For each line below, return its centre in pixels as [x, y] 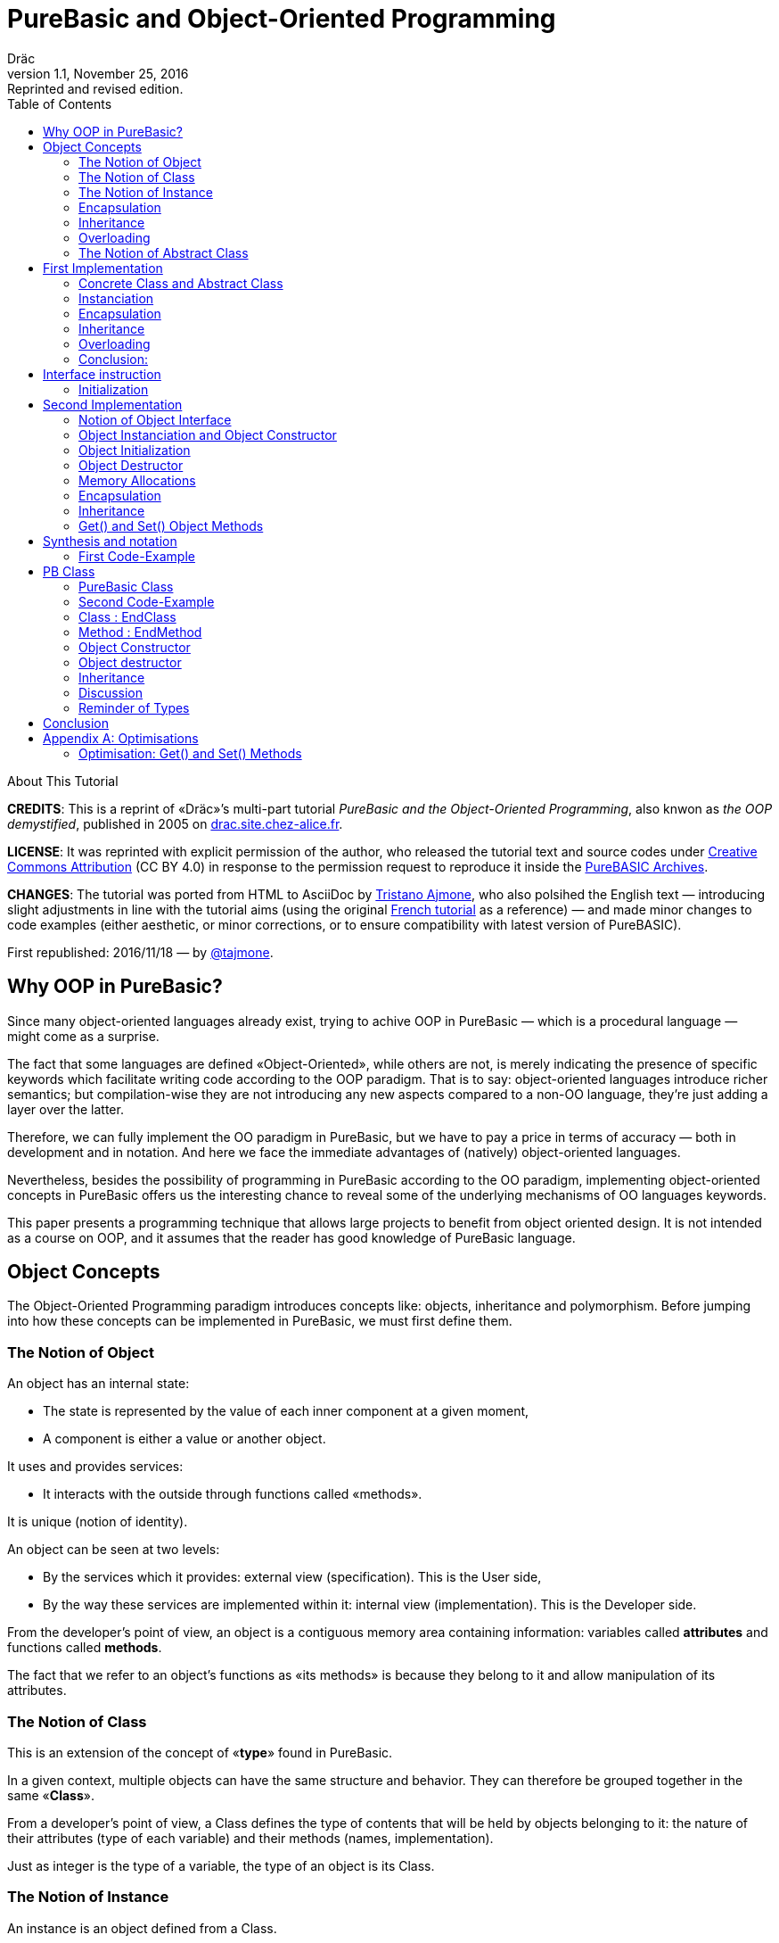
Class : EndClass [127, 616]
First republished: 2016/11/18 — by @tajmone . [140, 952]
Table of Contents [60, 103]
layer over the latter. [66, 1109]
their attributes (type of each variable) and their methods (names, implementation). [250, 1838]
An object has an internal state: [98, 1384]
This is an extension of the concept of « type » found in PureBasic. [200, 1752]
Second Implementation [113, 404]
